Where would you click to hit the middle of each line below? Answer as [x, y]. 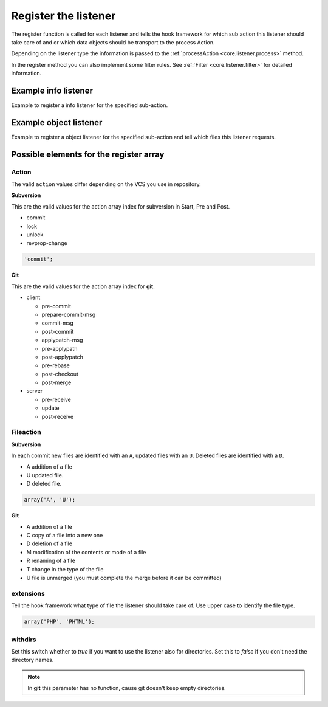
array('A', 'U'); [50, 500]
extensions [28, 593]
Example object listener [57, 122]
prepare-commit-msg [69, 314]
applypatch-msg [62, 340]
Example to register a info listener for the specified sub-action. [90, 105]
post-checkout [60, 374]
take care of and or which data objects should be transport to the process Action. [113, 42]
